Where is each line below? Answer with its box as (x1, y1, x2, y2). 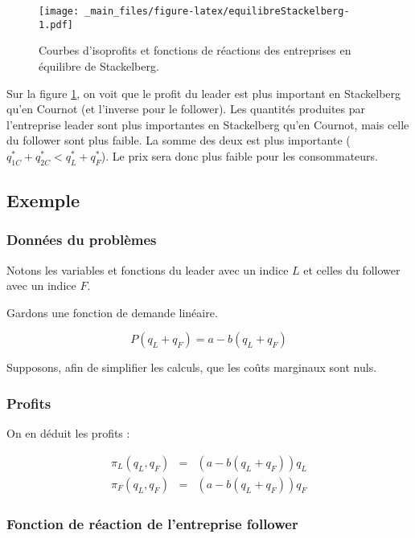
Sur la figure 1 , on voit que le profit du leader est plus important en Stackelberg (6, 84, 401, 101)
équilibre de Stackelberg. (39, 57, 159, 74)
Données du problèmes (6, 230, 157, 250)
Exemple (6, 188, 80, 213)
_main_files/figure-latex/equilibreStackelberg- (84, 6, 350, 17)
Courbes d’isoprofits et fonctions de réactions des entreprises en (39, 42, 351, 59)
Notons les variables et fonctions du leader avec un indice (6, 261, 289, 278)
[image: (39, 6, 80, 17)
